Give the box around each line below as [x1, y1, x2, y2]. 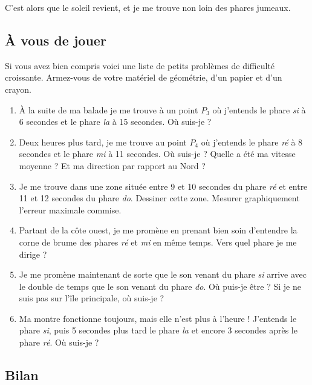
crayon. [5, 82, 31, 95]
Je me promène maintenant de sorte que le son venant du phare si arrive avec [19, 268, 307, 281]
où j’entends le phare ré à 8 [201, 135, 303, 148]
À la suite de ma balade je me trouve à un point [19, 103, 198, 116]
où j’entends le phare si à [212, 103, 306, 116]
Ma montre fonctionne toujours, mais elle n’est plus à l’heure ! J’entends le [19, 312, 297, 324]
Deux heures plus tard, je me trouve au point [19, 135, 187, 148]
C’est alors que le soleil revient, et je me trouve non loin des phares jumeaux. [5, 1, 291, 13]
